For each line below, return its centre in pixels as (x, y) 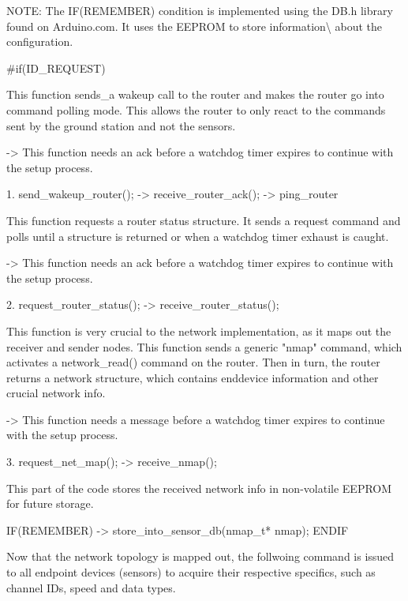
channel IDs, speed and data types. (91, 587)
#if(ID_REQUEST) (56, 68)
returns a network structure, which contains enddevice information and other (193, 377)
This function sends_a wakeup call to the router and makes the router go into (195, 94)
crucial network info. (56, 393)
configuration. (40, 41)
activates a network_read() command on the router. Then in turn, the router (193, 362)
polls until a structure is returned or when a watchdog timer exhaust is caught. (198, 236)
